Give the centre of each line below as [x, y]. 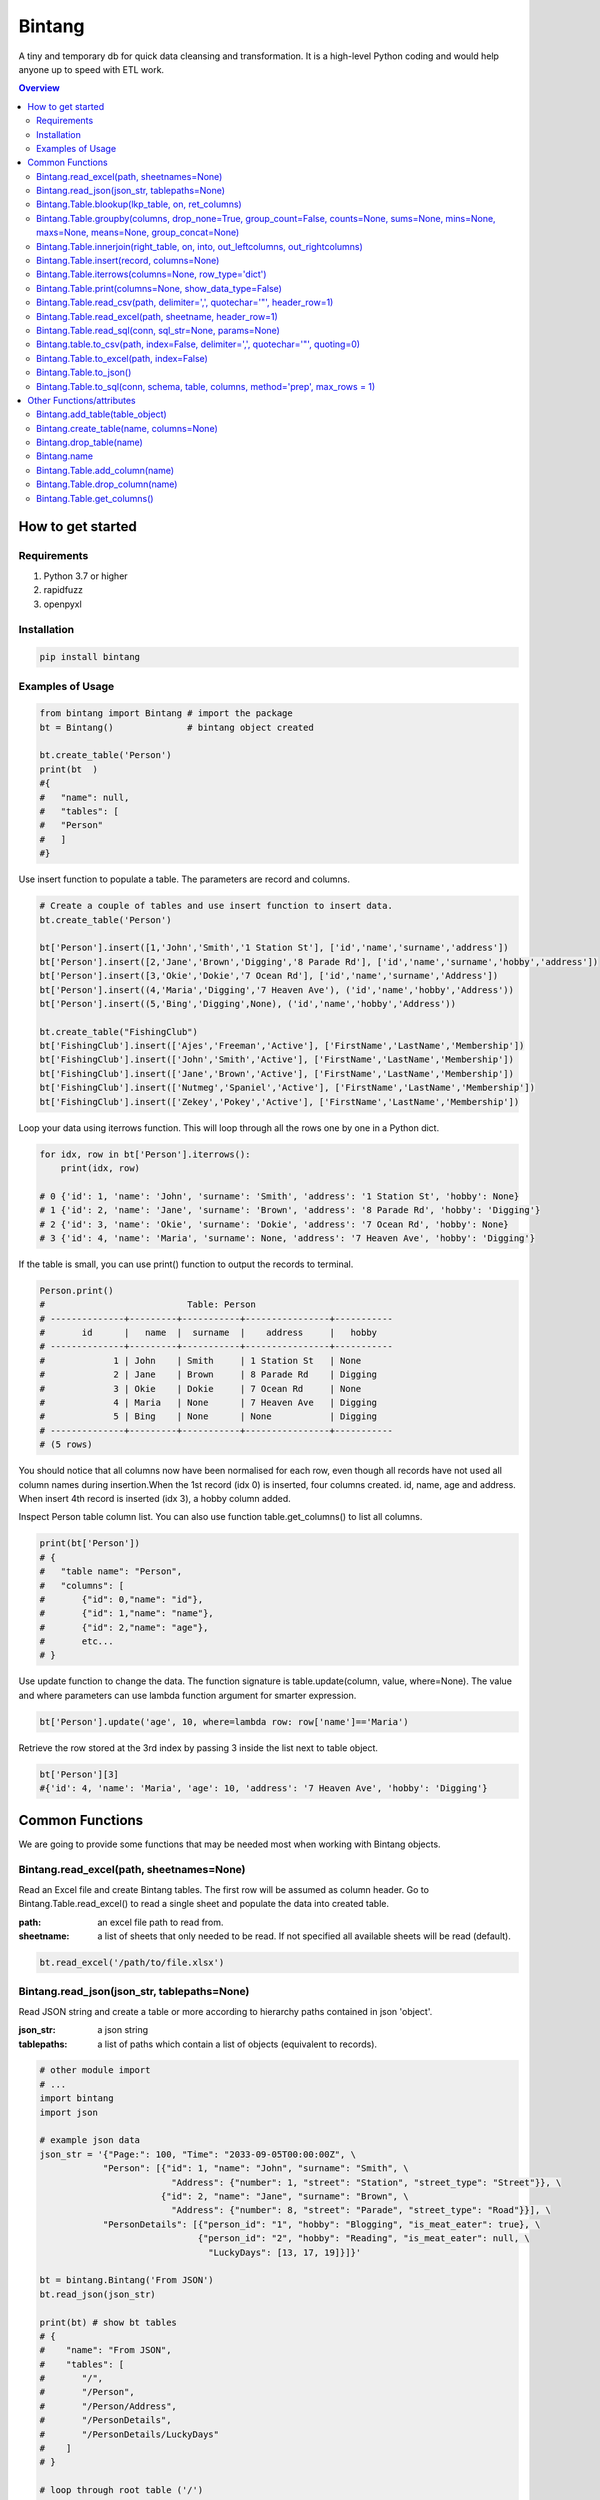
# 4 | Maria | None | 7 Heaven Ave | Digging [208, 1403]
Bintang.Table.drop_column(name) [107, 484]
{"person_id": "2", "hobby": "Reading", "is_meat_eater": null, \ [363, 2238]
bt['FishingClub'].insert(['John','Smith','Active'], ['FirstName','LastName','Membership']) [277, 1059]
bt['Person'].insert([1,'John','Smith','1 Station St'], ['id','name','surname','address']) [274, 948]
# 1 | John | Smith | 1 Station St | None [200, 1360]
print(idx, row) [100, 1168]
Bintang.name [65, 456]
